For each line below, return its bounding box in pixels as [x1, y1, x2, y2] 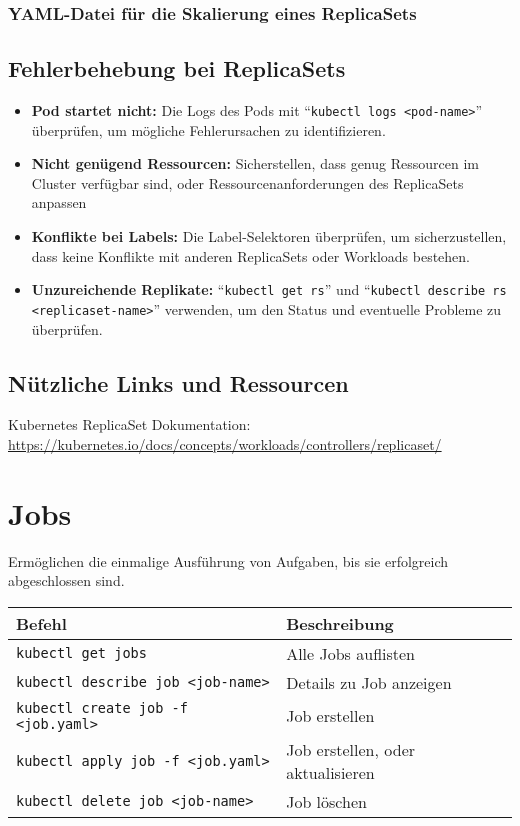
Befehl [16, 611, 67, 635]
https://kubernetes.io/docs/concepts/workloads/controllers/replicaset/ [8, 433, 442, 454]
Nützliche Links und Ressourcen [8, 367, 349, 398]
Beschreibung [286, 611, 394, 635]
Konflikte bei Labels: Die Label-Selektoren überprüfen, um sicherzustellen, [31, 226, 507, 247]
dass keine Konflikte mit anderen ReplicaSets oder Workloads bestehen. [31, 245, 470, 266]
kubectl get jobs [16, 645, 147, 662]
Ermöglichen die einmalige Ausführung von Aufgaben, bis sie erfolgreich [8, 550, 449, 571]
